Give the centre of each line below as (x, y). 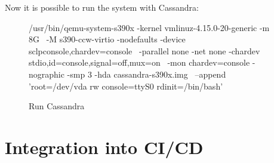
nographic (47, 74)
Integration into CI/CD (104, 147)
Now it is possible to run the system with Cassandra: (102, 7)
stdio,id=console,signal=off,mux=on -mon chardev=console (139, 62)
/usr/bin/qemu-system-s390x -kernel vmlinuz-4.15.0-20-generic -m (149, 27)
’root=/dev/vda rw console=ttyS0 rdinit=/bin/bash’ (126, 86)
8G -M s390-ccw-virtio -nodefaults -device (107, 39)
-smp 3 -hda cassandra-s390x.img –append (147, 74)
